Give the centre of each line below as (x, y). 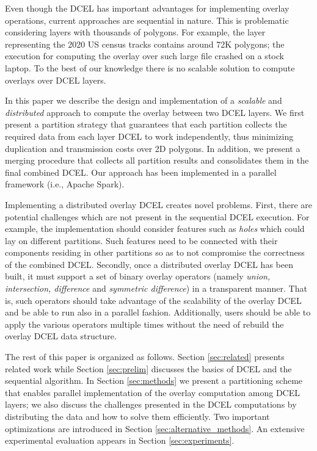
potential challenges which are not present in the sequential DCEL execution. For (157, 216)
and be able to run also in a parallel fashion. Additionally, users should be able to (158, 312)
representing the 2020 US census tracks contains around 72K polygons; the (145, 44)
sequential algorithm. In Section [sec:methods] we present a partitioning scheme (154, 381)
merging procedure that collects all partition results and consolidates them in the (157, 160)
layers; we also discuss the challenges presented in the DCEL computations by (151, 404)
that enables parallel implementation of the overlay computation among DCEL (152, 392)
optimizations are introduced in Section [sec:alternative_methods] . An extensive (155, 428)
